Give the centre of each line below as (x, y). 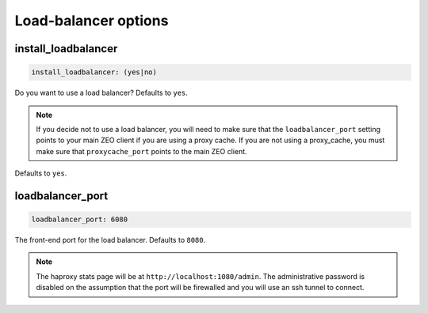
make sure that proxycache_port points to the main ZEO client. (141, 151)
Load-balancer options (92, 21)
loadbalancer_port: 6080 (80, 220)
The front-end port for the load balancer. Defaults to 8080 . (110, 240)
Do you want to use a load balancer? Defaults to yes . (101, 93)
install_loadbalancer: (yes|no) (94, 72)
